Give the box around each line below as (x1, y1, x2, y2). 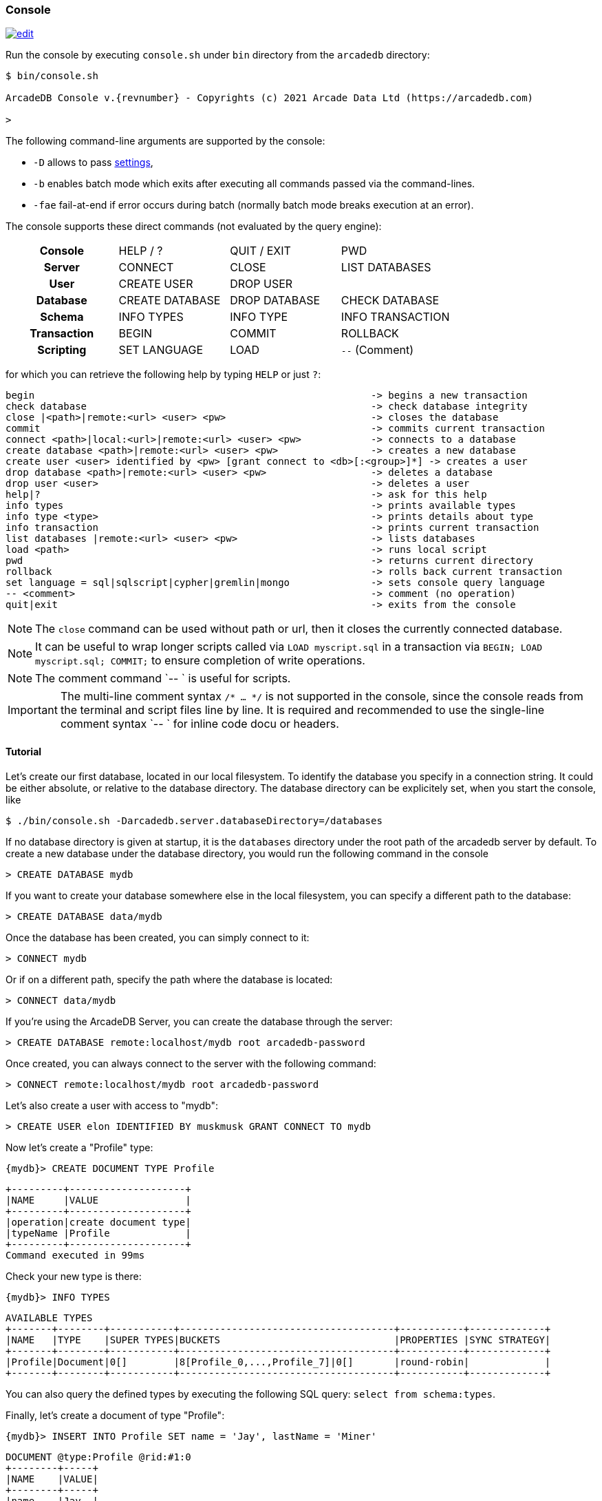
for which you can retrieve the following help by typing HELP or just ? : (6, 368, 321, 381)
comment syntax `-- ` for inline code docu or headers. (60, 717, 339, 731)
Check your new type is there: (6, 1270, 142, 1282)
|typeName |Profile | (6, 1227, 191, 1239)
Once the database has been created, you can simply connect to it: (6, 931, 310, 943)
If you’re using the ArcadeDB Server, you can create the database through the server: (6, 1015, 393, 1027)
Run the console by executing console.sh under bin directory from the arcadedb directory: (6, 49, 430, 61)
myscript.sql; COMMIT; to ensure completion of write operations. (35, 653, 365, 668)
